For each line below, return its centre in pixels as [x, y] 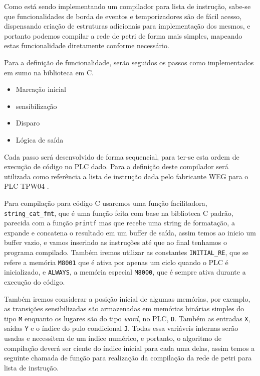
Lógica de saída [40, 139]
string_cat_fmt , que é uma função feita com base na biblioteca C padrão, [119, 213]
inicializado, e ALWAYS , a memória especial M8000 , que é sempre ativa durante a [125, 272]
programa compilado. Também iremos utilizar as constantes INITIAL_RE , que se [126, 252]
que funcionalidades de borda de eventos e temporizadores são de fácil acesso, [123, 16]
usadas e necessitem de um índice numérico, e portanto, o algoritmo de [113, 338]
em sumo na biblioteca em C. [49, 72]
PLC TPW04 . [27, 186]
